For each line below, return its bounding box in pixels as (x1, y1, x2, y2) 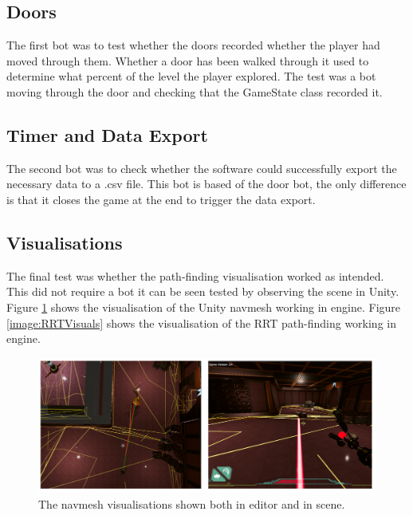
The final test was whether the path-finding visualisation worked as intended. (6, 267, 384, 284)
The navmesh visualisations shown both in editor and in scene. (38, 495, 345, 512)
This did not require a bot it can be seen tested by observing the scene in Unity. (6, 283, 399, 300)
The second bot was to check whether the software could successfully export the (6, 159, 397, 176)
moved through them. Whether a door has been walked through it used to (6, 52, 369, 69)
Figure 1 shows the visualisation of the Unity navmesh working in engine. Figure (6, 298, 401, 315)
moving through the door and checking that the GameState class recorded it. (6, 83, 383, 100)
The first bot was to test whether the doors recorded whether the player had (6, 37, 380, 53)
